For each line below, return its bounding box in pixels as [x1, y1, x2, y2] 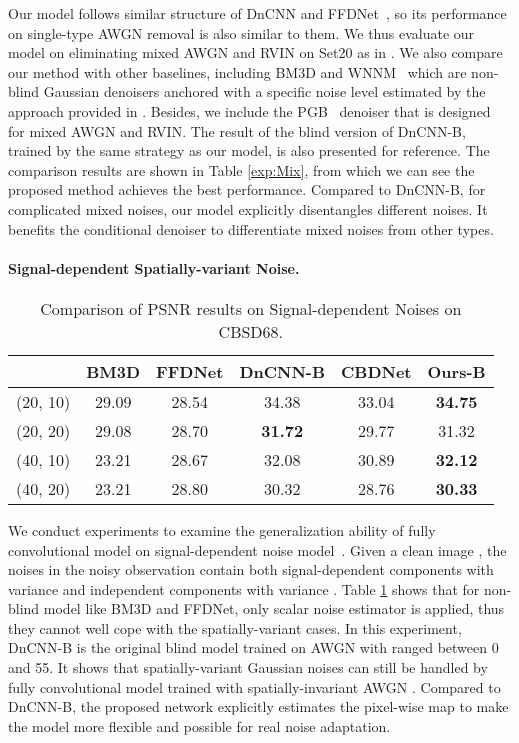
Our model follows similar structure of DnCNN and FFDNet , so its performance [8, 3, 507, 23]
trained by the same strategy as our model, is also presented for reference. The [8, 140, 490, 161]
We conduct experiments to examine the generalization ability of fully [8, 519, 436, 540]
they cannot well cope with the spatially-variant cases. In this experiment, [8, 617, 462, 638]
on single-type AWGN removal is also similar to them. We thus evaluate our [8, 22, 475, 43]
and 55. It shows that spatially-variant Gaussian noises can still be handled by [8, 657, 488, 678]
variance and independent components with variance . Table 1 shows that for [8, 578, 480, 599]
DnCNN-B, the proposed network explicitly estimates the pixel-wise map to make [8, 696, 509, 717]
